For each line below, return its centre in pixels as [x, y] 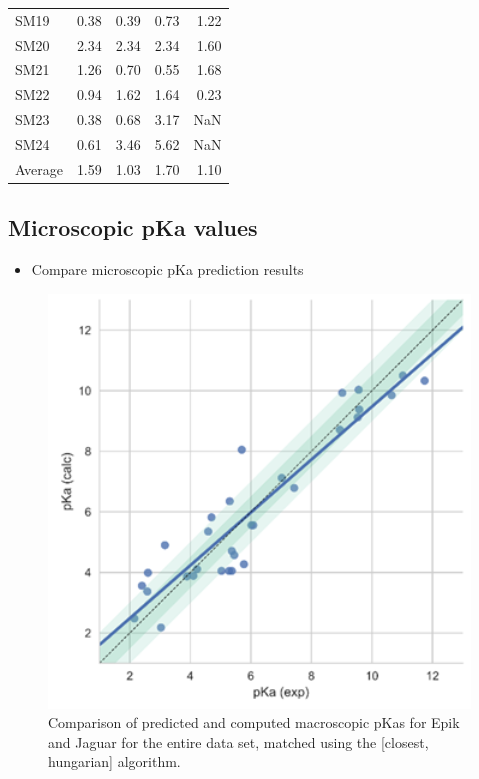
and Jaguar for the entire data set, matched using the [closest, [238, 741]
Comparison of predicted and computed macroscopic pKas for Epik [254, 722]
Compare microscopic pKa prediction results [167, 269]
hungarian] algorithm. [114, 761]
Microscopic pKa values [133, 227]
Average [39, 168]
